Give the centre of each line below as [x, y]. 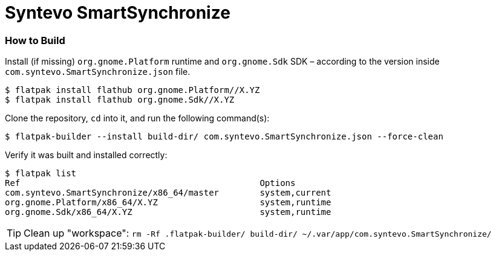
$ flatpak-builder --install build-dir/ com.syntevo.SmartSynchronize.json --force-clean [224, 137]
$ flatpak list [41, 174]
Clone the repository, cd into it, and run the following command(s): [137, 118]
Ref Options [150, 183]
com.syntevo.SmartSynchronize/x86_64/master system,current [168, 193]
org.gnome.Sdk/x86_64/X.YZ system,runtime [168, 212]
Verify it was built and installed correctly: [86, 155]
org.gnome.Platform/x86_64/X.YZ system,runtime [168, 203]
